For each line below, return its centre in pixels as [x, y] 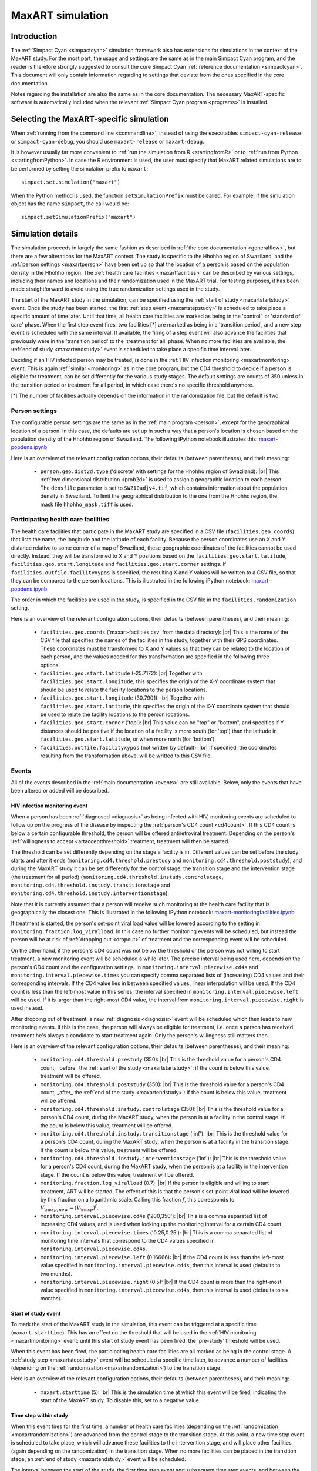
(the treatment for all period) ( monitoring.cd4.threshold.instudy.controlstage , [117, 877]
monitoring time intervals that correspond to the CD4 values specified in [127, 1241]
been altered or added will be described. [60, 791]
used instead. [27, 1008]
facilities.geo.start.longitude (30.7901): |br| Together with [122, 698]
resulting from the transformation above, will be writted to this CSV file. [126, 756]
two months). [56, 1273]
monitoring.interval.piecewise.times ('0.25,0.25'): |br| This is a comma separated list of [156, 1232]
